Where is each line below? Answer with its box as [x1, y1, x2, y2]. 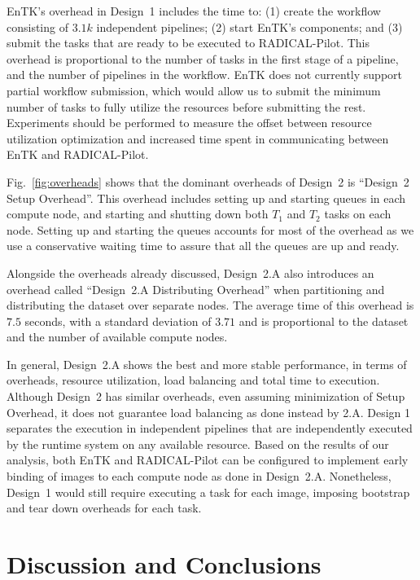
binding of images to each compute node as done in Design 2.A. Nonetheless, [7, 468, 392, 485]
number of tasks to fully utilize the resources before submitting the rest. [7, 98, 366, 115]
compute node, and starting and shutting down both [7, 205, 269, 222]
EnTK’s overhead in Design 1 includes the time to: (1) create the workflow [7, 2, 381, 19]
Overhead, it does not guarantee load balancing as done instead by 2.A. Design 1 [7, 403, 411, 420]
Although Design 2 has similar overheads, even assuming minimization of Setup [7, 388, 405, 405]
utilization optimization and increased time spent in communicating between [7, 130, 389, 147]
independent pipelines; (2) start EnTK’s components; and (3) [96, 18, 403, 35]
